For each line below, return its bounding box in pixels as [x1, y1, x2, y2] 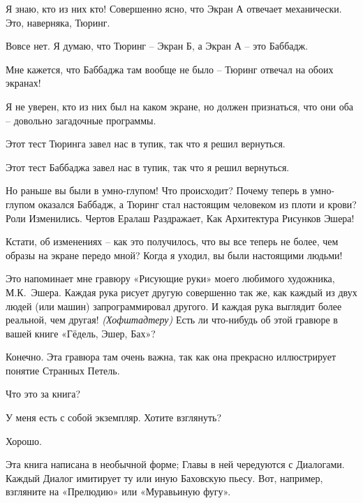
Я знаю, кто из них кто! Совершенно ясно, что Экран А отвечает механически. [6, 1, 342, 15]
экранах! [6, 75, 41, 90]
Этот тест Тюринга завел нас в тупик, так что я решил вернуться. [6, 136, 286, 151]
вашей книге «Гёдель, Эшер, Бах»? [6, 326, 156, 340]
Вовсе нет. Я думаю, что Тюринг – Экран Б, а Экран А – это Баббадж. [6, 38, 309, 53]
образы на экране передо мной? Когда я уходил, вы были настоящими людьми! [6, 247, 343, 262]
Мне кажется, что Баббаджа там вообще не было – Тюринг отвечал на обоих [6, 61, 334, 76]
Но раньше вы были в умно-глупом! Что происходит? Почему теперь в [6, 183, 307, 198]
